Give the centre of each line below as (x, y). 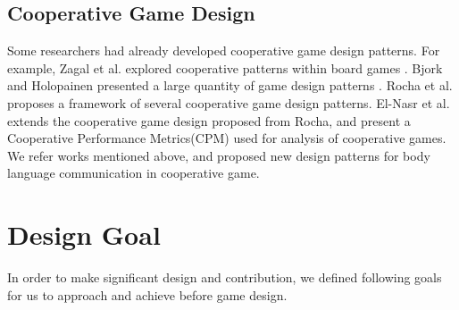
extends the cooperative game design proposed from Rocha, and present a (209, 120)
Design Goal (84, 235)
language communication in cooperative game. (134, 173)
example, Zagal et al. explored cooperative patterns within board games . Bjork (225, 67)
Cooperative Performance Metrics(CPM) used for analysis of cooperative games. (227, 138)
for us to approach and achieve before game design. (147, 294)
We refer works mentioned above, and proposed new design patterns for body (219, 155)
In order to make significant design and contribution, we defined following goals (225, 277)
